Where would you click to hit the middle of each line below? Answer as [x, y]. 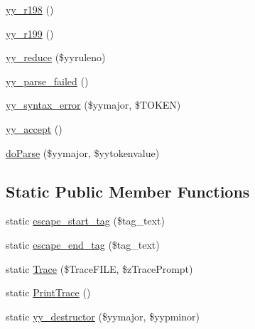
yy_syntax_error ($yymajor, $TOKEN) [93, 105]
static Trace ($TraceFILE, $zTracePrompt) [99, 268]
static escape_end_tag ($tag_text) [83, 244]
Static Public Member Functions [128, 191]
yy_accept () [34, 128]
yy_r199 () [30, 33]
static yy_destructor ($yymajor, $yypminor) [103, 316]
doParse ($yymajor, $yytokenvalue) [83, 152]
